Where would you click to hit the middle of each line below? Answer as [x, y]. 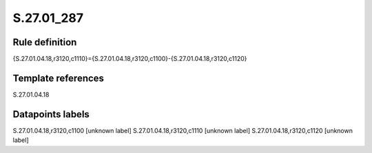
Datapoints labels [51, 114]
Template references [59, 78]
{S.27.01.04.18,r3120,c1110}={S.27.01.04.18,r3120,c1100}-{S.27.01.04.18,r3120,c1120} [130, 59]
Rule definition [45, 42]
